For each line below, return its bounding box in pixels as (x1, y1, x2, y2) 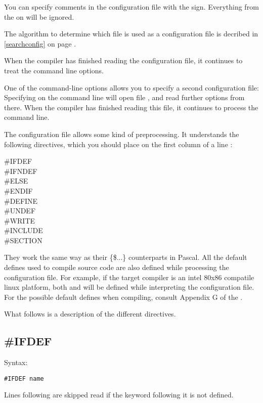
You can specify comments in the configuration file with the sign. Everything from (4, 2, 259, 12)
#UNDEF (4, 205, 36, 216)
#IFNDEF (4, 165, 37, 176)
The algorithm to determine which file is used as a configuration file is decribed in (4, 28, 258, 39)
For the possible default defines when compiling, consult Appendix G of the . (4, 291, 243, 302)
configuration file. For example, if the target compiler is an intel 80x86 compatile (4, 272, 254, 282)
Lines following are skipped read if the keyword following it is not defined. (4, 389, 234, 400)
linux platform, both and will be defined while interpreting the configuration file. (4, 282, 254, 292)
